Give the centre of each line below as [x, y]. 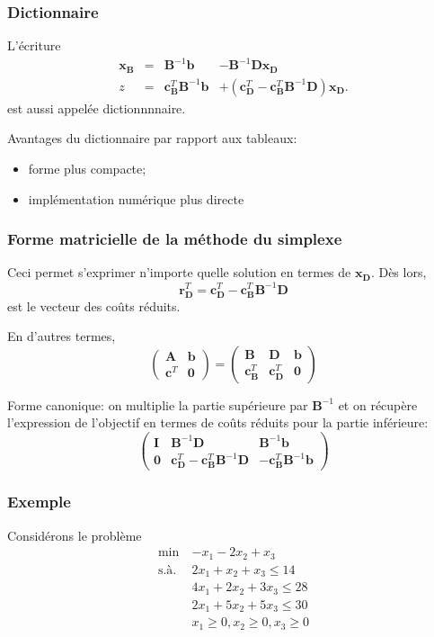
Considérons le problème [75, 535]
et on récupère [378, 404]
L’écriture [34, 45]
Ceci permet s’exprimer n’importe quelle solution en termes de [179, 272]
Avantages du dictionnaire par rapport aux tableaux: [152, 138]
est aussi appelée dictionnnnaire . [97, 108]
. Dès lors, [399, 272]
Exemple [39, 502]
